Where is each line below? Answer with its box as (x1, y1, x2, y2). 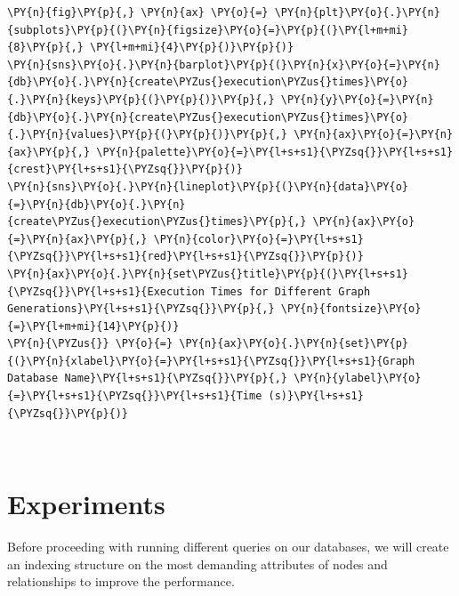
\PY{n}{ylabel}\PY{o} (294, 372, 422, 385)
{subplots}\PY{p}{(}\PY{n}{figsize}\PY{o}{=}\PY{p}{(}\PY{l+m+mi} (7, 23, 409, 36)
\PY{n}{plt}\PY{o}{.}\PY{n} (274, 6, 440, 19)
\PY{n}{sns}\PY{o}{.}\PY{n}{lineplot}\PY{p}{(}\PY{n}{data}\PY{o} (7, 180, 409, 193)
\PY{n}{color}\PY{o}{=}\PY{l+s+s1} (153, 232, 364, 246)
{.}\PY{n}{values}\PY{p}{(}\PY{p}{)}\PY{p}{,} (7, 128, 287, 141)
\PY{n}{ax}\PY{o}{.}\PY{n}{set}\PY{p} (179, 337, 409, 350)
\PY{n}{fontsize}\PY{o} (280, 302, 422, 316)
